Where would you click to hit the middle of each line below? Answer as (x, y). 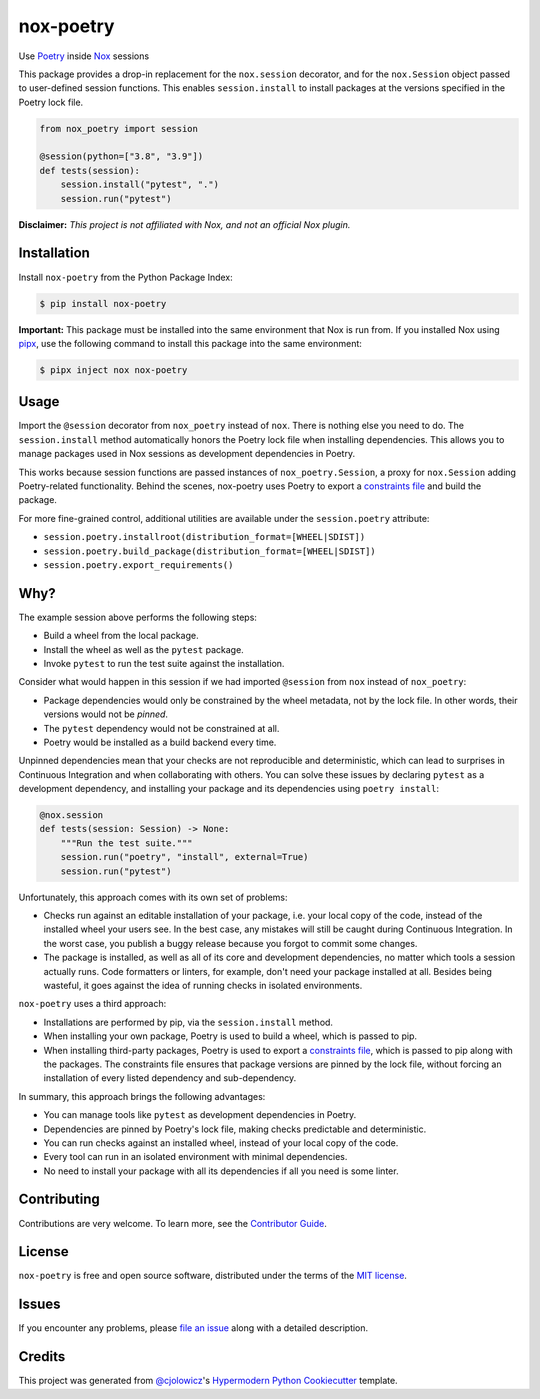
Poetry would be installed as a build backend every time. (160, 742)
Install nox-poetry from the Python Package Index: (126, 277)
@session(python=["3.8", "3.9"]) (121, 156)
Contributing (59, 1199)
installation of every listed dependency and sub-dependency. (170, 1078)
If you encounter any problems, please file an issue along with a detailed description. (193, 1328)
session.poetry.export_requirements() (138, 564)
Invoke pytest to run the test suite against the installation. (164, 663)
